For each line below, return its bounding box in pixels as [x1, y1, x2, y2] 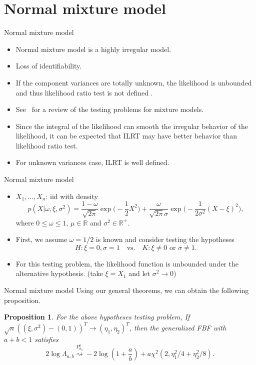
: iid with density [45, 190, 98, 201]
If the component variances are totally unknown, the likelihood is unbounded [15, 77, 252, 87]
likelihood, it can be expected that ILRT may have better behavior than [15, 130, 237, 141]
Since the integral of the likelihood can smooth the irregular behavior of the [15, 120, 248, 131]
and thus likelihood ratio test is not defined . [15, 87, 153, 97]
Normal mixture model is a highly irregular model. [15, 43, 171, 54]
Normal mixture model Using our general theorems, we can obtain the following [4, 285, 249, 295]
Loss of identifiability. [15, 60, 82, 71]
